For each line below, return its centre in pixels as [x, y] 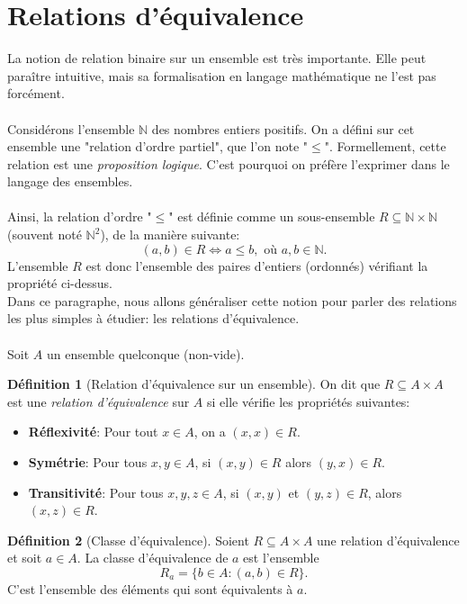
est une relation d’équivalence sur [99, 401]
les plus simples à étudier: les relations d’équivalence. [153, 318]
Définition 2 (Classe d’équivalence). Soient [128, 540]
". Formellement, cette [385, 146]
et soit [25, 558]
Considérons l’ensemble [71, 128]
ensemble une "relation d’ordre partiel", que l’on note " [158, 146]
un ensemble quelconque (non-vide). [145, 353]
